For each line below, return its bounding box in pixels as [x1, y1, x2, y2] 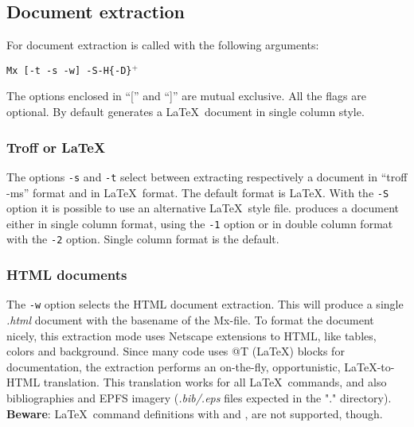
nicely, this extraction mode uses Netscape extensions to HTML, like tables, [6, 327, 377, 344]
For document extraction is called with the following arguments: [6, 37, 319, 53]
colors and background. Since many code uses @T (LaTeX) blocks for [6, 343, 345, 359]
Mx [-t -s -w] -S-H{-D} [6, 64, 132, 76]
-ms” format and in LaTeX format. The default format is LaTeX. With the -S [6, 184, 389, 200]
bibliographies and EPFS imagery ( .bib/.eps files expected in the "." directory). [6, 389, 392, 406]
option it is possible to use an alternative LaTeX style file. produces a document [6, 200, 400, 216]
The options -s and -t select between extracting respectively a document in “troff [6, 168, 408, 184]
